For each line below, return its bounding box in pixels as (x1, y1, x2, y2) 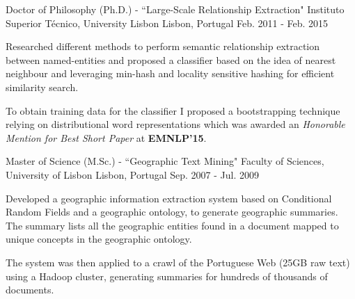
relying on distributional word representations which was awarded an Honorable (6, 117, 345, 131)
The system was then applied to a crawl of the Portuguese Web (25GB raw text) (6, 254, 350, 269)
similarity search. (6, 79, 79, 94)
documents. (6, 282, 54, 297)
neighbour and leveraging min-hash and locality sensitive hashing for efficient (6, 66, 335, 81)
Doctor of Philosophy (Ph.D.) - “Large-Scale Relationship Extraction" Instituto (6, 2, 345, 16)
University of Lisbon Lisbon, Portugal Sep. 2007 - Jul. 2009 (6, 167, 259, 181)
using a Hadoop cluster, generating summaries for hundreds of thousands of (6, 268, 328, 283)
